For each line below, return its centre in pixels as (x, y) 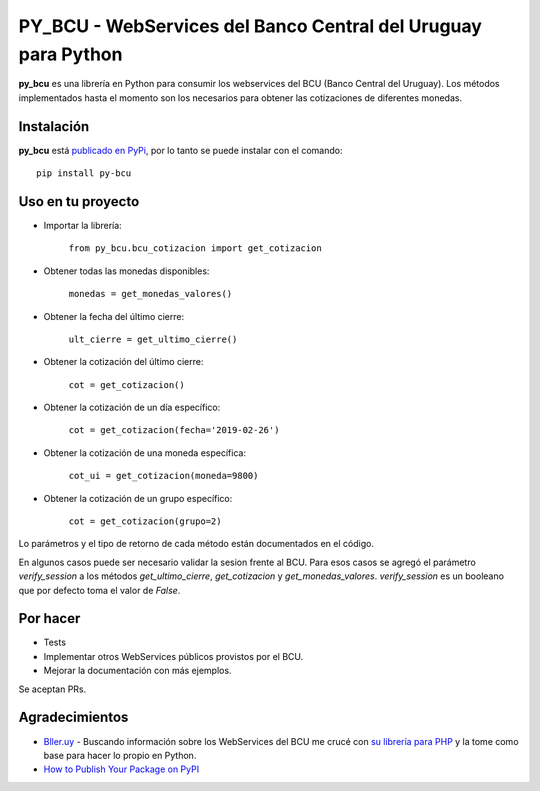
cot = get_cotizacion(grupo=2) (145, 521)
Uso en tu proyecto (79, 201)
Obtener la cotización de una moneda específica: (145, 452)
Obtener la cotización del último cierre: (123, 362)
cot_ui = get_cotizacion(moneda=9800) (163, 476)
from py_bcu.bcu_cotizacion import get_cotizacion (195, 248)
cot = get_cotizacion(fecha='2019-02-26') (174, 430)
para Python (70, 54)
